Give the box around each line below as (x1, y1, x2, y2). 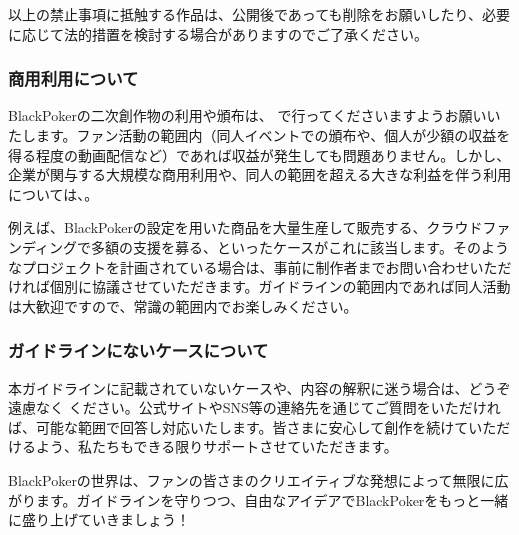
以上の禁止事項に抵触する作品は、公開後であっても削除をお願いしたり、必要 (8, 4, 510, 24)
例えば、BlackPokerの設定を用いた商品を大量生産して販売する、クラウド (8, 217, 483, 238)
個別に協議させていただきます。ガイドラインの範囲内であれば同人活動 (49, 276, 511, 297)
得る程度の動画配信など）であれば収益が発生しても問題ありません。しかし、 (8, 144, 511, 165)
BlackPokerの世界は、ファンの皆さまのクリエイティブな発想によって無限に (8, 469, 495, 490)
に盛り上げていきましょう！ (8, 509, 190, 530)
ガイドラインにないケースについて (8, 338, 269, 363)
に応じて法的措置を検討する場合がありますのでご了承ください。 (8, 23, 428, 44)
